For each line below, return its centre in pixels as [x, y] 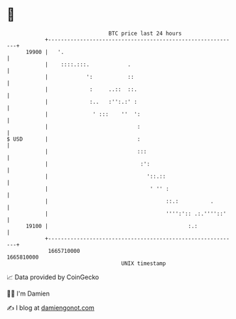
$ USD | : [74, 139]
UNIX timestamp [144, 263]
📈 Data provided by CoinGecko [53, 277]
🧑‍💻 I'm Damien [28, 293]
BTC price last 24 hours [145, 33]
